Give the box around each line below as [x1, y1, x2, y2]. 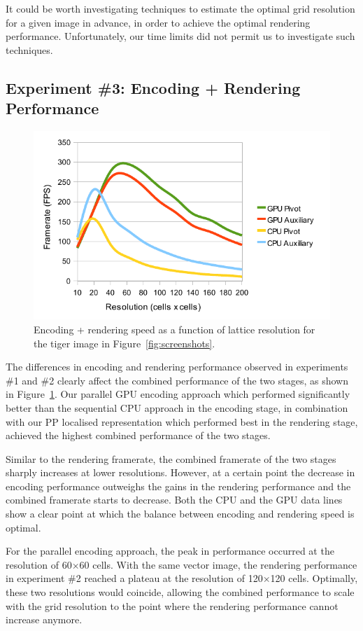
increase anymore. [6, 612, 83, 627]
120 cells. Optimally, [270, 571, 358, 585]
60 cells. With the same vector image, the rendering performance [79, 557, 357, 571]
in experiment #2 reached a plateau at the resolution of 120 [6, 571, 263, 585]
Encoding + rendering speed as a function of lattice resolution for [34, 321, 315, 336]
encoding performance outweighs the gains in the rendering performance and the [6, 478, 351, 493]
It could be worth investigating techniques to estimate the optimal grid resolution [6, 1, 355, 15]
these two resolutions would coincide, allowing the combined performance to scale [6, 585, 355, 599]
